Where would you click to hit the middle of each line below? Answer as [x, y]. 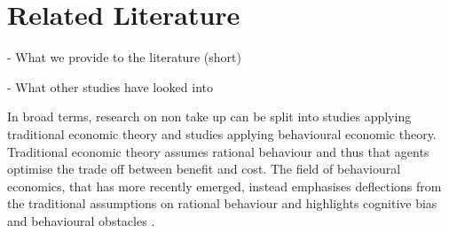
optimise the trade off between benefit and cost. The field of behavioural [204, 169]
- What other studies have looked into [110, 86]
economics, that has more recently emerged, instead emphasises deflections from [224, 186]
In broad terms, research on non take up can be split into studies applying [209, 116]
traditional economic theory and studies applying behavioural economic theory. [222, 133]
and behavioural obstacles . [81, 220]
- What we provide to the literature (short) [124, 57]
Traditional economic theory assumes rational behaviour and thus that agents [218, 151]
